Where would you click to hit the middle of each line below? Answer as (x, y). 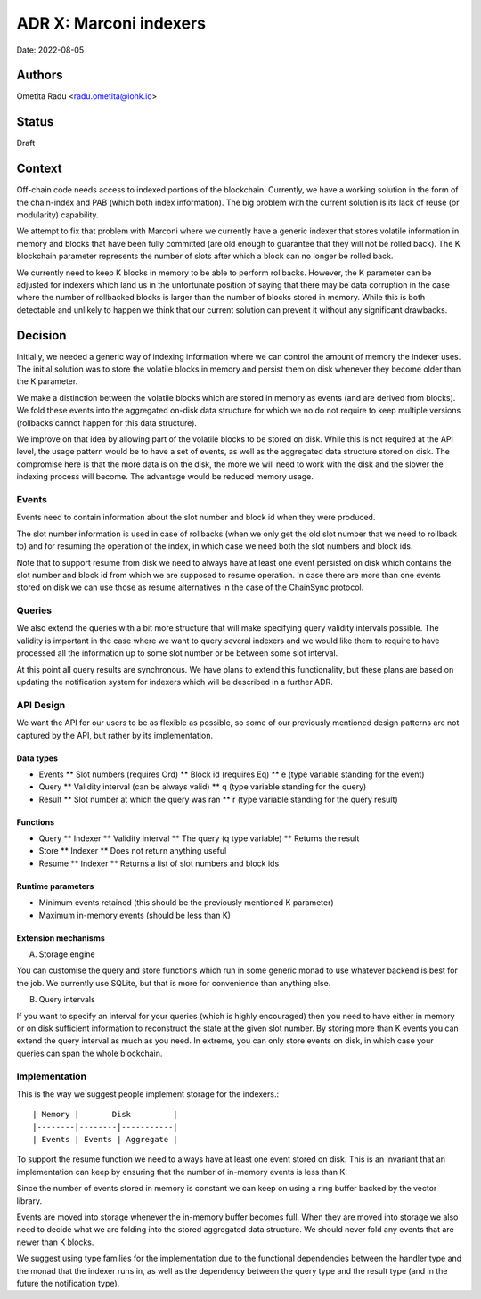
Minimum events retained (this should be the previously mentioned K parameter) (186, 903)
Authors (40, 75)
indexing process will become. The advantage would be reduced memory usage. (165, 477)
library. (29, 1201)
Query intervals (67, 1000)
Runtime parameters (55, 886)
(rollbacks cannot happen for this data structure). (107, 422)
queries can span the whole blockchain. (90, 1053)
